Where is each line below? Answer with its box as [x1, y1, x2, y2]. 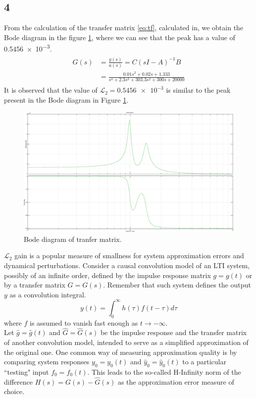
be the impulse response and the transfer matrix [100, 327, 247, 338]
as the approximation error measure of [117, 376, 234, 387]
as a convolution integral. [9, 289, 86, 299]
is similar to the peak [166, 85, 231, 95]
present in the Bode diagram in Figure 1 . [4, 94, 129, 105]
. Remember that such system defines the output [103, 280, 251, 290]
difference [4, 376, 33, 387]
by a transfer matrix [4, 280, 65, 290]
